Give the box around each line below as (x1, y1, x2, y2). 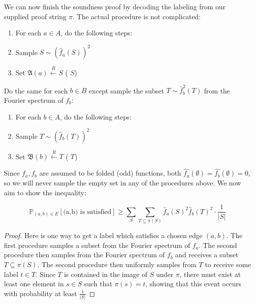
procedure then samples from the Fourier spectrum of (4, 249, 165, 260)
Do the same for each (4, 85, 68, 95)
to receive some (205, 259, 251, 270)
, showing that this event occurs (145, 278, 242, 289)
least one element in (4, 278, 64, 289)
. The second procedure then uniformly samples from (37, 259, 197, 270)
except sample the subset (88, 85, 164, 95)
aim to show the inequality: (4, 187, 86, 197)
